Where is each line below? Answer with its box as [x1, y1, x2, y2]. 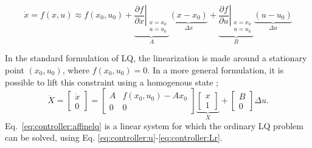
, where [62, 64, 90, 76]
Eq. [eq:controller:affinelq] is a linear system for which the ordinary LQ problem [5, 119, 303, 132]
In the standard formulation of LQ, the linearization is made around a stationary [5, 52, 307, 64]
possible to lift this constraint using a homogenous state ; [5, 75, 218, 88]
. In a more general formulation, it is [147, 64, 284, 76]
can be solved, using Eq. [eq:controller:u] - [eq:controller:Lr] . [5, 131, 223, 144]
